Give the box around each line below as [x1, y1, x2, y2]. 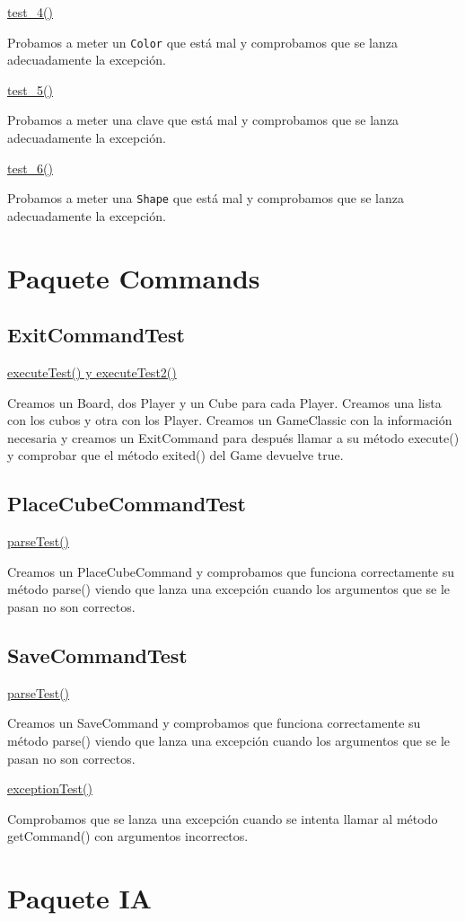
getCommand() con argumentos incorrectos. [7, 827, 249, 846]
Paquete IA [7, 880, 152, 917]
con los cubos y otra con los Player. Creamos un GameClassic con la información [7, 411, 452, 430]
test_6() [7, 158, 54, 177]
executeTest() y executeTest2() [7, 363, 177, 382]
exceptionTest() [7, 779, 92, 798]
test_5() [7, 80, 54, 99]
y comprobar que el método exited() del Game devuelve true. [7, 446, 344, 465]
